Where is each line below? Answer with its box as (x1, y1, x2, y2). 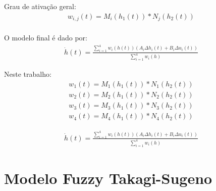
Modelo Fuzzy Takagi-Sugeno (4, 167, 212, 188)
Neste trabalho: (4, 69, 51, 79)
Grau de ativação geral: (4, 1, 76, 11)
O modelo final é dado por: (4, 32, 87, 43)
